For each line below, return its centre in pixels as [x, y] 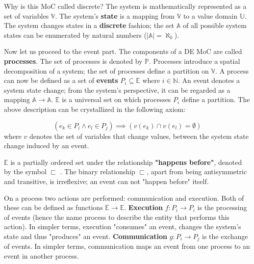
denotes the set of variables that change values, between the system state [139, 136]
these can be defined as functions [53, 207]
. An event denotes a [209, 80]
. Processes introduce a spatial [195, 61]
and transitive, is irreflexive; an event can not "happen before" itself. [106, 181]
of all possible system [215, 25]
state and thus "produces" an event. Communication [86, 236]
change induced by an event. [47, 145]
